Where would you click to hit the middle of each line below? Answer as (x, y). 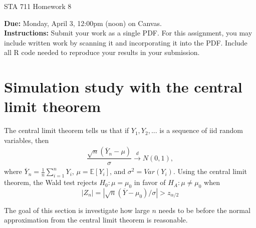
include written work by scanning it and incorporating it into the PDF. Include (126, 42)
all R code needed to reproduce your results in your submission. (102, 52)
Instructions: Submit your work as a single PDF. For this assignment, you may (128, 33)
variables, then (27, 140)
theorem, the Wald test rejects (51, 182)
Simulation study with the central (123, 87)
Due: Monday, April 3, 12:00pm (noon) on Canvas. (83, 23)
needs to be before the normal (204, 210)
